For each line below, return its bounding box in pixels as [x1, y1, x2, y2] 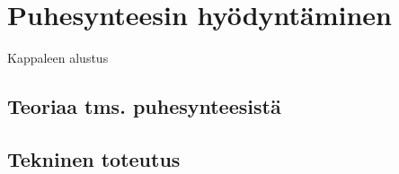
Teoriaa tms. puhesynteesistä [7, 92, 281, 120]
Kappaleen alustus [7, 48, 109, 67]
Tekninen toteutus [7, 144, 181, 172]
